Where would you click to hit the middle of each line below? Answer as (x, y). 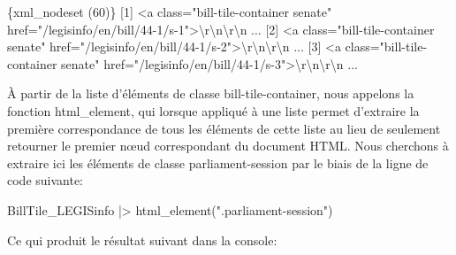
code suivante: (46, 180)
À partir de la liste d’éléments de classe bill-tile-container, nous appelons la (211, 93)
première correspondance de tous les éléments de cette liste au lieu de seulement (224, 128)
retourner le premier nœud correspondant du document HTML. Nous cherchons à (228, 146)
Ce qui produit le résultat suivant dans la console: (142, 240)
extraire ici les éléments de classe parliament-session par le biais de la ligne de (218, 162)
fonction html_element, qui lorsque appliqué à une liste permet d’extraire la (213, 110)
